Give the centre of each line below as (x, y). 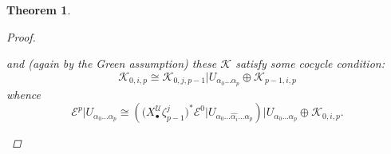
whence (24, 94)
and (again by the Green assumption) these (112, 63)
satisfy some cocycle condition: (310, 63)
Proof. (21, 36)
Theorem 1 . (39, 10)
